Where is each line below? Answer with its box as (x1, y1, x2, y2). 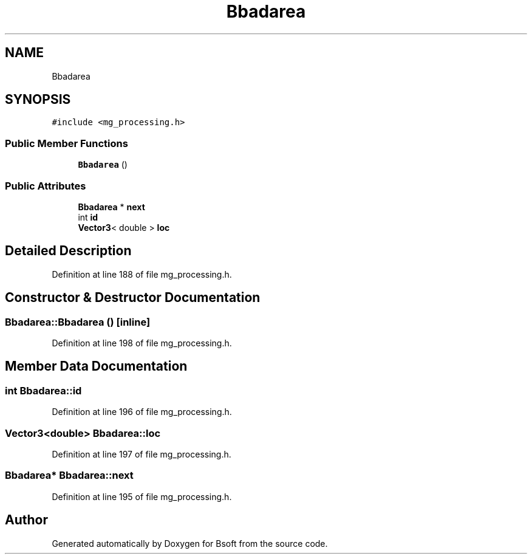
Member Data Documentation (5, 358, 188, 374)
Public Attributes (5, 179, 86, 192)
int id (78, 211, 98, 222)
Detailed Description (5, 243, 132, 259)
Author (5, 512, 48, 528)
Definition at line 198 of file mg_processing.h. (52, 338, 232, 348)
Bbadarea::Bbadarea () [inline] (5, 315, 151, 328)
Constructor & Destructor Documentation (5, 290, 261, 306)
